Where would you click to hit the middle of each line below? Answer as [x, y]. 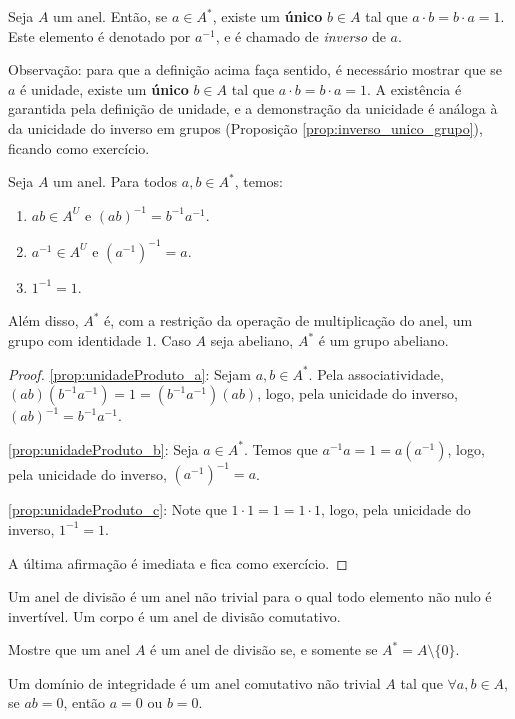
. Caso [171, 340]
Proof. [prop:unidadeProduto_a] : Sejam [129, 373]
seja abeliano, [252, 340]
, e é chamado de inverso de [300, 35]
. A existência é [414, 88]
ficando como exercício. [79, 147]
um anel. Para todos [115, 181]
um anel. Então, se [110, 16]
